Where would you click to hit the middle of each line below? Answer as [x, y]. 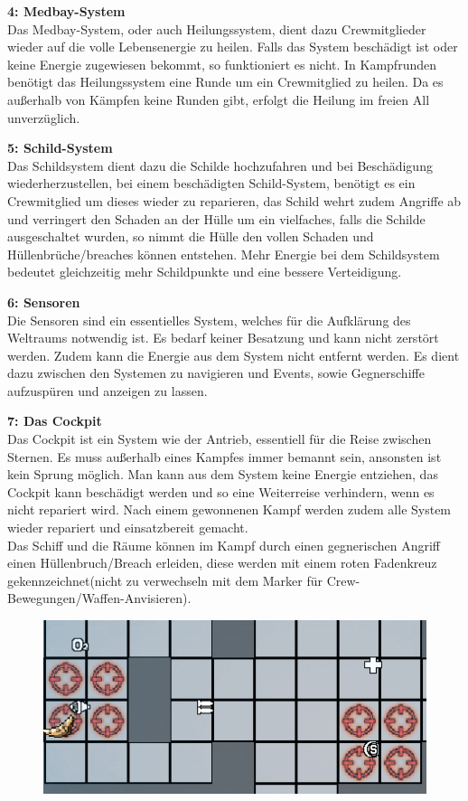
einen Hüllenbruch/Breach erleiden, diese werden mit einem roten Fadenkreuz [222, 563]
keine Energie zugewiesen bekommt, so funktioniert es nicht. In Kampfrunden [222, 64]
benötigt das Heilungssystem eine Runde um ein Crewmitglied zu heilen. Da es [225, 82]
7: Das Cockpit [55, 421]
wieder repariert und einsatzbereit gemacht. [128, 528]
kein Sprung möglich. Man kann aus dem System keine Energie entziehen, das [223, 474]
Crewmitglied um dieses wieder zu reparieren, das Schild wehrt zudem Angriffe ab [234, 200]
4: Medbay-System [66, 11]
